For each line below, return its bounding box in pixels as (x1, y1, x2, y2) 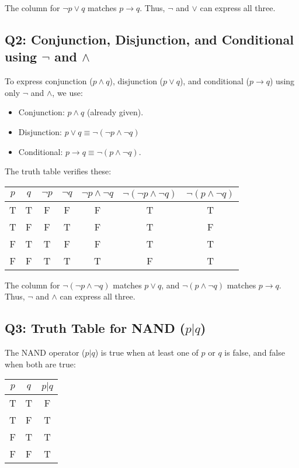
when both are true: (5, 357, 76, 370)
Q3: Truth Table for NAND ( (5, 319, 186, 337)
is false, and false (224, 346, 285, 359)
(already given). (86, 106, 144, 118)
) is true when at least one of (95, 346, 199, 359)
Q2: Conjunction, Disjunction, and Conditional (5, 30, 294, 48)
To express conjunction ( (5, 75, 93, 87)
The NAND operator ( (5, 346, 85, 359)
